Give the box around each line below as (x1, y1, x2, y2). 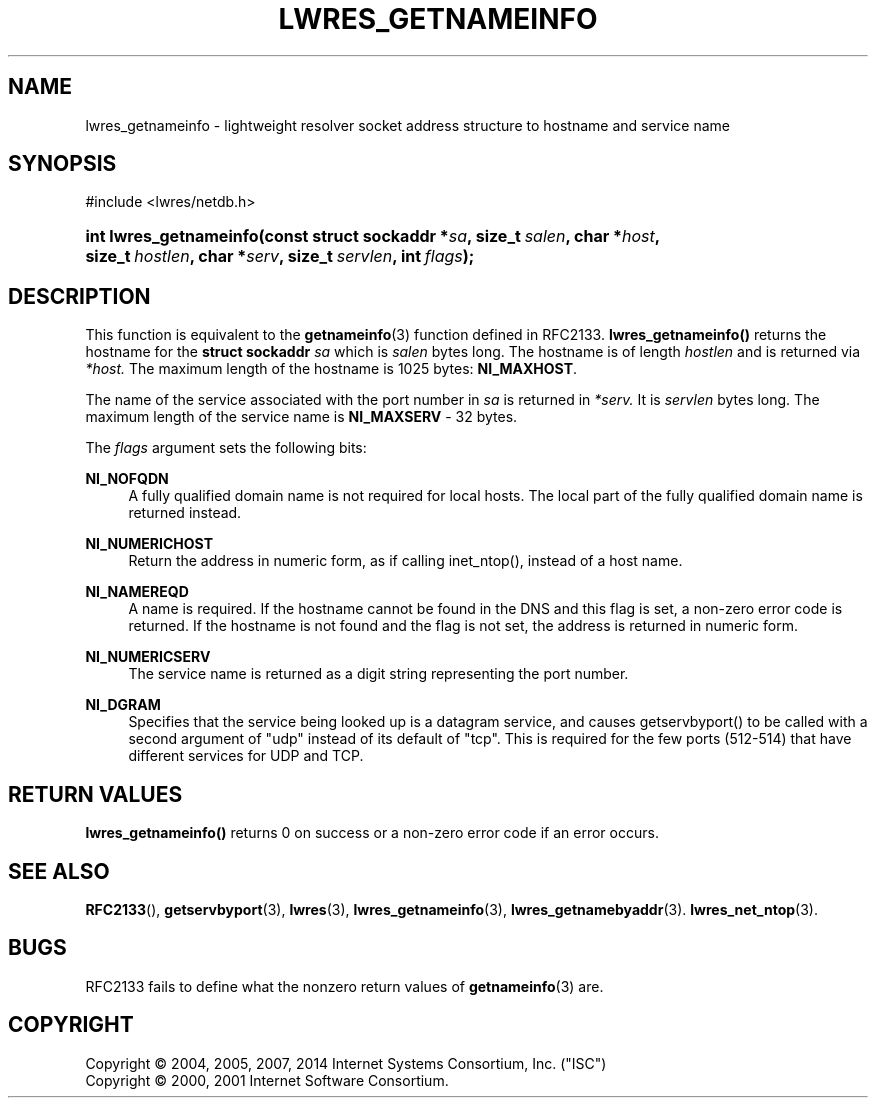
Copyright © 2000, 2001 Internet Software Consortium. (85, 1071, 449, 1089)
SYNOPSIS (8, 151, 117, 177)
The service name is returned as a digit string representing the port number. (128, 665, 629, 683)
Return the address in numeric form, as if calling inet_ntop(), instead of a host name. (128, 552, 683, 570)
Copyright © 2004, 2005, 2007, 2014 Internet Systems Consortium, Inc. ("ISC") (85, 1054, 607, 1072)
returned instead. (128, 504, 242, 522)
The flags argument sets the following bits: (85, 439, 367, 457)
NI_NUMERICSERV (85, 648, 211, 666)
